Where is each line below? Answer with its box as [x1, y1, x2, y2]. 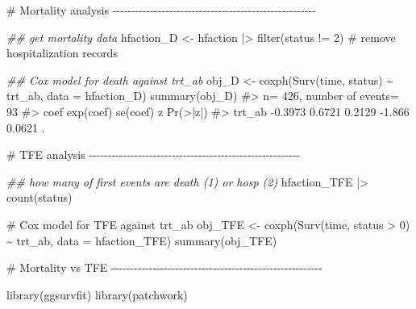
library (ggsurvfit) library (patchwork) [6, 286, 188, 303]
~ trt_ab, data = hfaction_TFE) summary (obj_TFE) [6, 232, 277, 248]
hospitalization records [6, 44, 118, 61]
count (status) [6, 189, 73, 206]
